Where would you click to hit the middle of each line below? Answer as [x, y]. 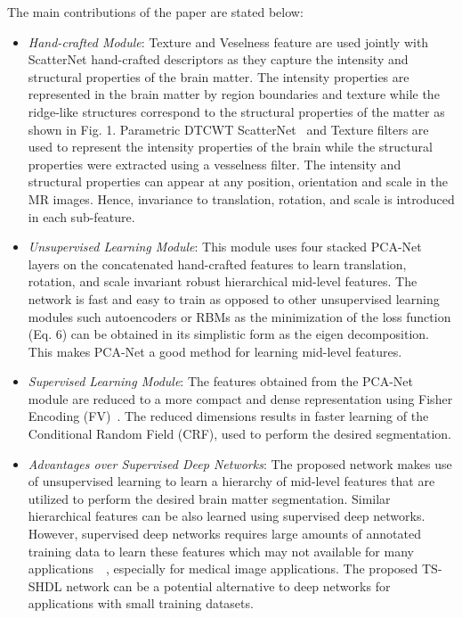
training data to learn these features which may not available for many [221, 551]
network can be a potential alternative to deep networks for [228, 585]
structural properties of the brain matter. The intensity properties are [219, 76]
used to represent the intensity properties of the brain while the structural [230, 147]
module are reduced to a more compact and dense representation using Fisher [240, 398]
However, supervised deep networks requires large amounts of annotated [225, 534]
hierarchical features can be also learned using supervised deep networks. [227, 516]
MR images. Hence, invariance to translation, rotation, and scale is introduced [241, 198]
